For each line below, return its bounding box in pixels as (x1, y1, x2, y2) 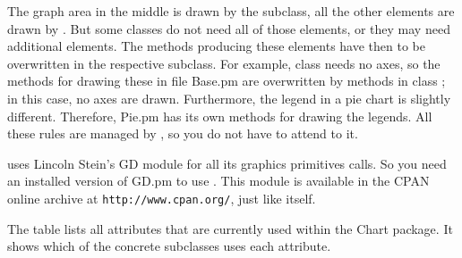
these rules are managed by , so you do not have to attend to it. (7, 124, 358, 143)
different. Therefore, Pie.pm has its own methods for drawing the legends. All (7, 106, 432, 125)
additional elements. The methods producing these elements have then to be (7, 37, 425, 55)
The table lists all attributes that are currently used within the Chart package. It (7, 219, 453, 237)
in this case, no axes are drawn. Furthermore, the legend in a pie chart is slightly (7, 88, 451, 107)
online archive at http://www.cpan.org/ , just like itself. (7, 188, 316, 207)
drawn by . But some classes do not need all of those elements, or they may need (7, 19, 450, 37)
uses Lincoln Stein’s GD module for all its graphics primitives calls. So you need (7, 154, 447, 172)
